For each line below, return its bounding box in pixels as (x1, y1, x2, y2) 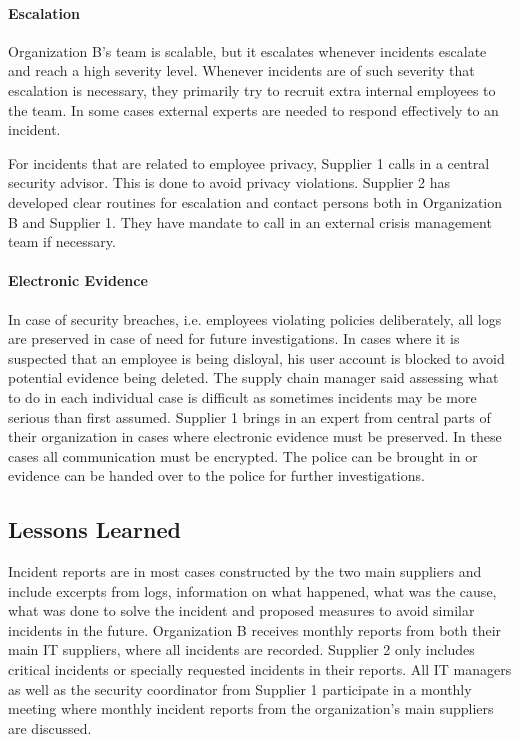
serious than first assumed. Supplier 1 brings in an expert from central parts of (8, 406, 491, 427)
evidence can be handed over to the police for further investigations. (8, 465, 425, 486)
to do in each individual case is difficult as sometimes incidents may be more (8, 386, 477, 407)
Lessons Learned (8, 514, 181, 545)
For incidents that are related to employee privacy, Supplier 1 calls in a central (8, 152, 490, 173)
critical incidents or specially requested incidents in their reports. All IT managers (8, 659, 512, 680)
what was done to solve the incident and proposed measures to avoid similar (8, 600, 475, 621)
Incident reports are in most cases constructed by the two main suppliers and (8, 561, 482, 582)
